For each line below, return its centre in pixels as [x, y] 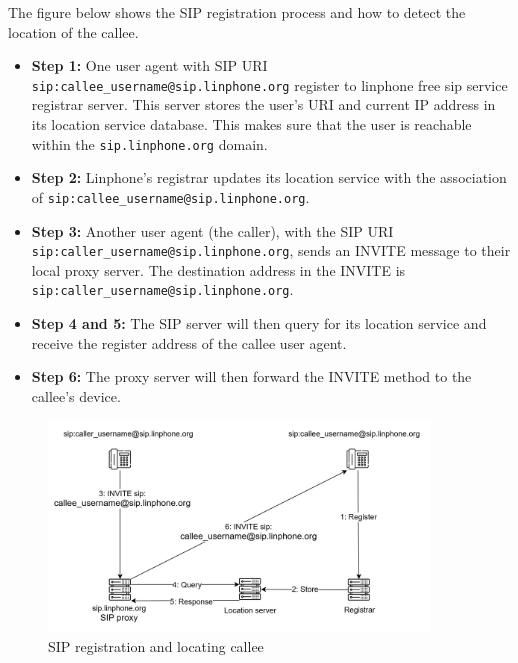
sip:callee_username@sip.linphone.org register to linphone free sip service [269, 84]
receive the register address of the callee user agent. [189, 342]
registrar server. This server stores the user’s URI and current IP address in [263, 104]
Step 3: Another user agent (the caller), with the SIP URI [212, 230]
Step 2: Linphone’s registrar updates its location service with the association [269, 177]
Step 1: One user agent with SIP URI [149, 65]
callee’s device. [76, 395]
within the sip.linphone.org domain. [149, 143]
